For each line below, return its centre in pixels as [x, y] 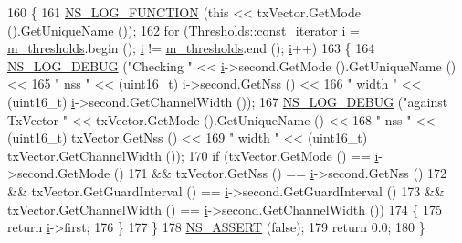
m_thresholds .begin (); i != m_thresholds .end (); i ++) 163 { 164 [191, 48]
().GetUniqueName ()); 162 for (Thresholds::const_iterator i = [184, 30]
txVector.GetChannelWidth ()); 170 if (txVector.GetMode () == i [193, 155]
